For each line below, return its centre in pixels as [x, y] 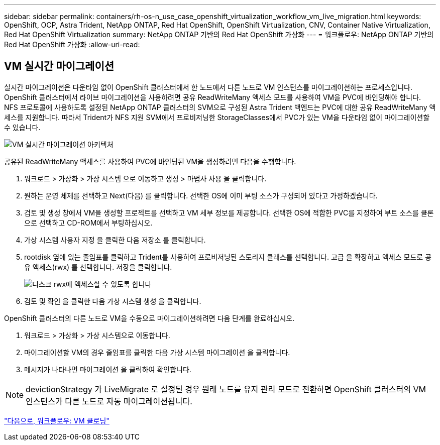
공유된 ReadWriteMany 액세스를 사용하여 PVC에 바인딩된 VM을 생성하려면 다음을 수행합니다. [150, 161]
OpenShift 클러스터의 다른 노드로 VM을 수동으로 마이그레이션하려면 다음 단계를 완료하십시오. [149, 318]
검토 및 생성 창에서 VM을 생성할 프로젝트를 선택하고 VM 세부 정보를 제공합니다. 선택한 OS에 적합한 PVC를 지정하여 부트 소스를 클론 [229, 212]
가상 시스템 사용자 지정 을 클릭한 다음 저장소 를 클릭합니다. [115, 240]
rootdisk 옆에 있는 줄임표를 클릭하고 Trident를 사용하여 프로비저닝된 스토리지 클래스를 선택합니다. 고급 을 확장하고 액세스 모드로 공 [228, 257]
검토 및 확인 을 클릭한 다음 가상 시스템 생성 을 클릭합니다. [113, 301]
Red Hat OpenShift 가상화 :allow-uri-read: [72, 44]
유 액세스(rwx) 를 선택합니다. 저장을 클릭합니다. [98, 267]
